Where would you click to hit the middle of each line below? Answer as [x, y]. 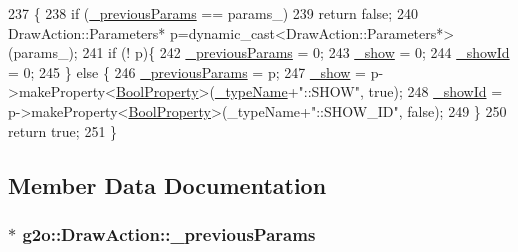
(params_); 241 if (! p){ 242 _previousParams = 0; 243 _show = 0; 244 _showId [259, 52]
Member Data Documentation [167, 184]
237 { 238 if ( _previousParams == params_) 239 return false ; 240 [213, 13]
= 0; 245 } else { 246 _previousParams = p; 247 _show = [187, 71]
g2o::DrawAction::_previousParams [169, 233]
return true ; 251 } [63, 130]
